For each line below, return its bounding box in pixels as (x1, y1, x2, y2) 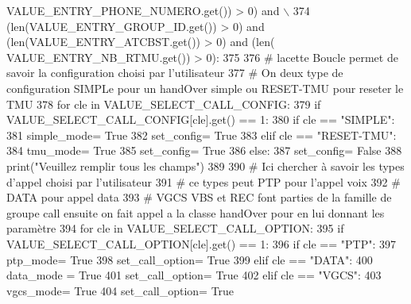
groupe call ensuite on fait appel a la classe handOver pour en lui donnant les (6, 204, 385, 221)
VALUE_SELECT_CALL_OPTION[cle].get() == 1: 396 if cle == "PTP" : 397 (6, 235, 397, 252)
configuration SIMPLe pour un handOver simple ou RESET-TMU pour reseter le (6, 79, 404, 96)
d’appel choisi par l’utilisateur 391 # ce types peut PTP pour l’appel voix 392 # (6, 173, 401, 190)
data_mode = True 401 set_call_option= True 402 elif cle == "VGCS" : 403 (6, 267, 382, 283)
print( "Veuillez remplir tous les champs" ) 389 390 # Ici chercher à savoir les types (6, 157, 405, 174)
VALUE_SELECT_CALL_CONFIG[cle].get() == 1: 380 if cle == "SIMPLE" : (6, 111, 395, 128)
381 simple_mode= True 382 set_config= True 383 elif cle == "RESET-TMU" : (6, 126, 397, 143)
